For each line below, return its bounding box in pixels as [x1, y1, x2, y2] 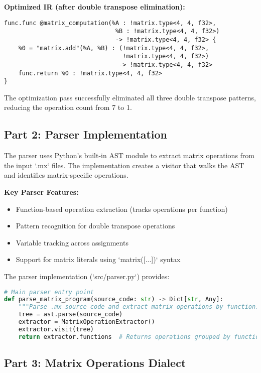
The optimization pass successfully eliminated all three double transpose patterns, [4, 92, 256, 102]
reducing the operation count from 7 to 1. [4, 102, 132, 112]
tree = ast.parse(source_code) [18, 311, 123, 318]
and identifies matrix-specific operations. [4, 170, 128, 180]
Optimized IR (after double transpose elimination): [4, 2, 185, 12]
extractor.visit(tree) [18, 325, 94, 333]
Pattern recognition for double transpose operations [16, 220, 175, 231]
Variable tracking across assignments [16, 237, 128, 247]
